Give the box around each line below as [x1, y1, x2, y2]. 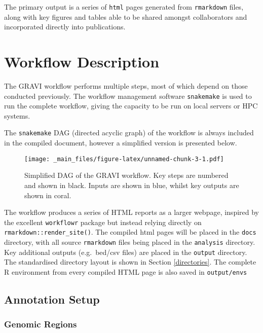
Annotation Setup [4, 291, 100, 307]
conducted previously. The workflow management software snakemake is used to [4, 90, 252, 101]
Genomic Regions [4, 318, 77, 330]
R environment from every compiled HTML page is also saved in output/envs [4, 266, 247, 277]
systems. [4, 110, 30, 121]
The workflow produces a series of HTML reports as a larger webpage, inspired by [4, 207, 259, 217]
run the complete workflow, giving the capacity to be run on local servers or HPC [4, 100, 258, 111]
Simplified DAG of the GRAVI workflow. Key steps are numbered [24, 170, 229, 180]
